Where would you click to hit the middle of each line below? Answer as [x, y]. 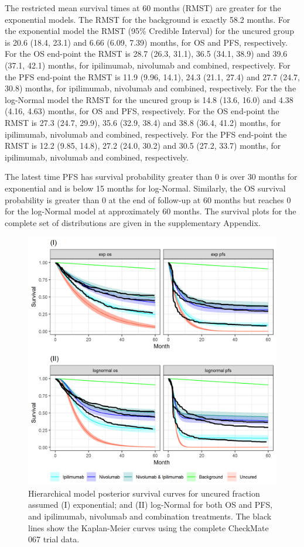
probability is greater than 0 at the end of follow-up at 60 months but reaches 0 [148, 199]
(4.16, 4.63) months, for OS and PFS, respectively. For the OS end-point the [142, 111]
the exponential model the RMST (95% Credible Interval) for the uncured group [149, 31]
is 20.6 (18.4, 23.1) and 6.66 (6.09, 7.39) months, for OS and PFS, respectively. [146, 42]
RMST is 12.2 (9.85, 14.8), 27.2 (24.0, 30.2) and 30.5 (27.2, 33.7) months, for [143, 146]
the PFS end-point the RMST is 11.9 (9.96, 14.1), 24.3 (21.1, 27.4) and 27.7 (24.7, [152, 76]
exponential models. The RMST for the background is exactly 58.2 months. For [148, 19]
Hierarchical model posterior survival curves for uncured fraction [144, 493]
